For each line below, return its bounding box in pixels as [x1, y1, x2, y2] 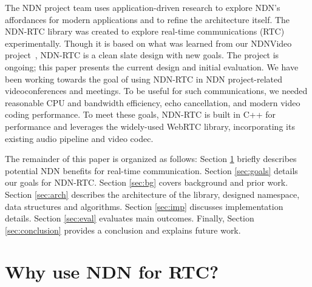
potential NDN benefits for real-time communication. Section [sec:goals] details [5, 164, 298, 177]
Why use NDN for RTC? [5, 259, 219, 284]
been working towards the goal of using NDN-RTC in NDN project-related [5, 72, 283, 85]
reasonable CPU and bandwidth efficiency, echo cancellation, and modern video [5, 96, 300, 109]
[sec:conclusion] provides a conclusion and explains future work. [5, 223, 241, 236]
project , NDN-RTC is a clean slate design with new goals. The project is [5, 49, 279, 61]
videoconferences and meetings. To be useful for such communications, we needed [5, 84, 308, 97]
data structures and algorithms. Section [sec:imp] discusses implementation [5, 200, 283, 212]
